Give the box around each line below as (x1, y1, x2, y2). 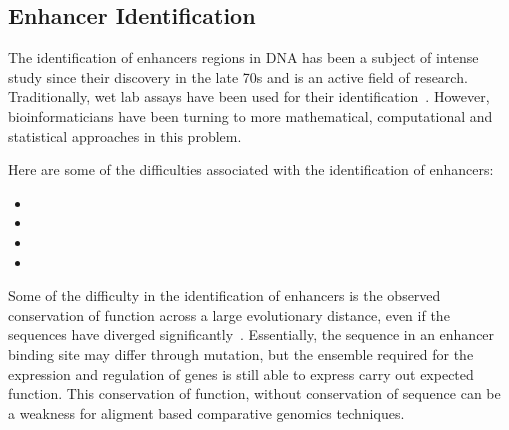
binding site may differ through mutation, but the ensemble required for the (8, 343, 474, 364)
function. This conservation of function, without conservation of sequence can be (8, 383, 501, 404)
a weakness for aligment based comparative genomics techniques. (8, 402, 405, 423)
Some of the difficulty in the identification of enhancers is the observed (8, 285, 441, 306)
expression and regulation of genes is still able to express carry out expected (8, 363, 474, 384)
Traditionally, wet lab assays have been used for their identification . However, (8, 86, 490, 107)
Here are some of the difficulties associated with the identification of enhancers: (8, 159, 494, 180)
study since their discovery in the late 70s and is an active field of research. (8, 66, 468, 87)
